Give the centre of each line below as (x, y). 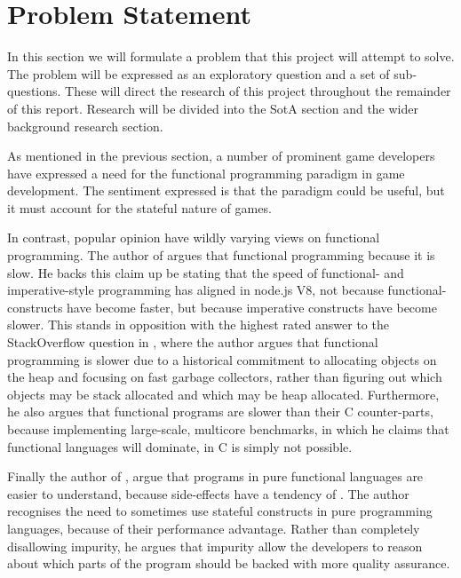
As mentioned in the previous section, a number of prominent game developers (221, 156)
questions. (34, 91)
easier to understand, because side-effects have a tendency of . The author (208, 493)
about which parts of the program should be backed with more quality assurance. (229, 563)
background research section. (85, 126)
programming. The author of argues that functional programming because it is (221, 255)
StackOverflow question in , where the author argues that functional (193, 342)
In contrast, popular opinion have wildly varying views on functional (194, 238)
